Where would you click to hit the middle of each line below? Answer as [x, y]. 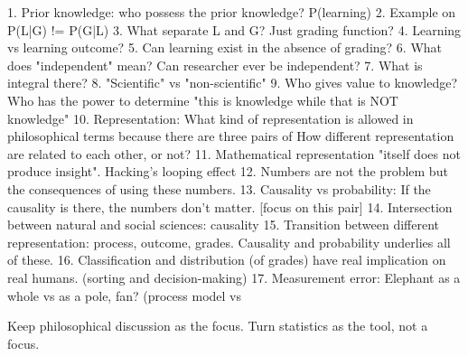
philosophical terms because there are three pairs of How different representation [231, 136]
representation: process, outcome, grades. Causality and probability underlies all [229, 242]
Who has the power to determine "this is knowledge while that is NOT [203, 100]
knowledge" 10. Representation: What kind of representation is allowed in [211, 118]
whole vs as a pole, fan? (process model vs [124, 295]
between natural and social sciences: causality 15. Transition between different [224, 225]
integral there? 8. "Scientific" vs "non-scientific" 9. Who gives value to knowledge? [232, 83]
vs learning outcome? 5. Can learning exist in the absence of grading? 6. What [225, 47]
